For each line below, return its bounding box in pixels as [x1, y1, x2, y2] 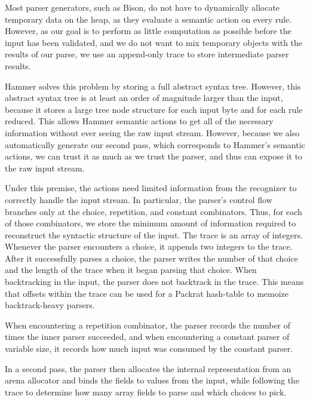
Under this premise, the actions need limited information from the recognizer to [5, 182, 297, 194]
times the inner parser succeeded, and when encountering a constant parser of [5, 330, 290, 343]
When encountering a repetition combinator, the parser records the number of [5, 318, 291, 331]
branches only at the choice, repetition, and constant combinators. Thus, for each [5, 205, 302, 217]
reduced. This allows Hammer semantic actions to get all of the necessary [5, 115, 274, 127]
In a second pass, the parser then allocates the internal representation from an [5, 362, 291, 375]
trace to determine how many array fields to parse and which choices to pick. [5, 385, 287, 398]
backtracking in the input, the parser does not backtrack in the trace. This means [5, 275, 304, 288]
